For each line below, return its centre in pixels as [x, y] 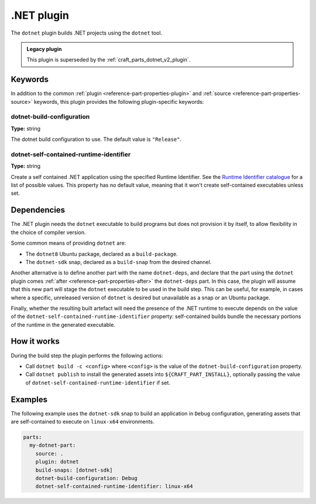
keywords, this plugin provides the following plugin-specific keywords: [119, 102]
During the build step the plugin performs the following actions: [87, 356]
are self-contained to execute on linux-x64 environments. [83, 422]
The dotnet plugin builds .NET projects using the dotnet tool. [87, 33]
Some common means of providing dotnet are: [68, 243]
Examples [29, 399]
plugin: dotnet [57, 462]
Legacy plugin [44, 49]
